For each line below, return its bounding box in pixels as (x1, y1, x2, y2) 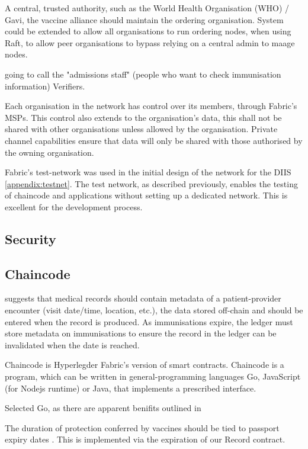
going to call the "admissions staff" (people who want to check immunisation (5, 68, 281, 80)
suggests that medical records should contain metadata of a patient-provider (5, 292, 281, 304)
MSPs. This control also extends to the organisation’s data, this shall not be (5, 111, 282, 123)
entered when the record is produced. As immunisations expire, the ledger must (5, 315, 293, 328)
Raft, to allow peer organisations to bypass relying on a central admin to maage (5, 36, 295, 49)
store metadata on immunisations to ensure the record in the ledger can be (5, 327, 277, 339)
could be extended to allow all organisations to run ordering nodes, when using (5, 25, 291, 37)
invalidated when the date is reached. (5, 338, 140, 351)
